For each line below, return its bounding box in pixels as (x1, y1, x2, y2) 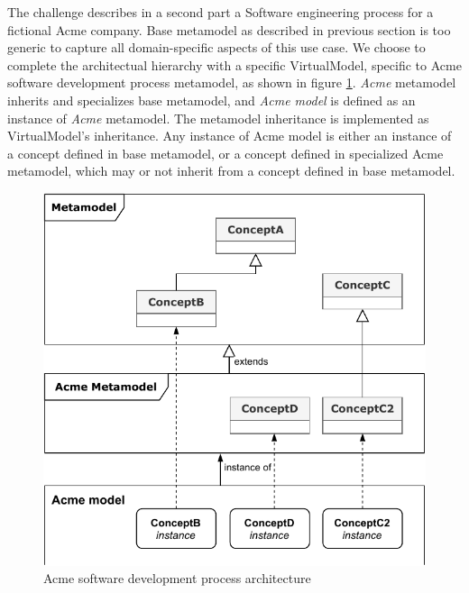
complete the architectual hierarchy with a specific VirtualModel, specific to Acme (7, 55, 462, 74)
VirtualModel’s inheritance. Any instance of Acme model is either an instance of (7, 126, 452, 145)
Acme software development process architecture (43, 569, 311, 588)
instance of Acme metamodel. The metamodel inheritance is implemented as (7, 108, 429, 127)
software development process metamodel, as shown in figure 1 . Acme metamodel (7, 73, 456, 92)
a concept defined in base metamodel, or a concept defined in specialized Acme (7, 143, 444, 162)
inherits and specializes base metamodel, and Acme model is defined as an (7, 90, 416, 109)
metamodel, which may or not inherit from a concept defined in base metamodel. (7, 161, 455, 180)
